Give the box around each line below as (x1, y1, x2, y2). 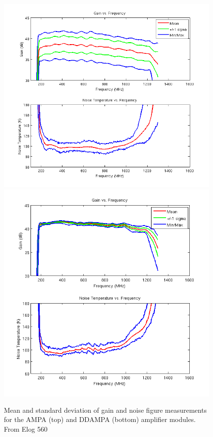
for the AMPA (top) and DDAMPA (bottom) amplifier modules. (4, 414, 196, 424)
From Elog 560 (4, 424, 47, 434)
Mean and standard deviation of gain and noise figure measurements (4, 405, 207, 415)
